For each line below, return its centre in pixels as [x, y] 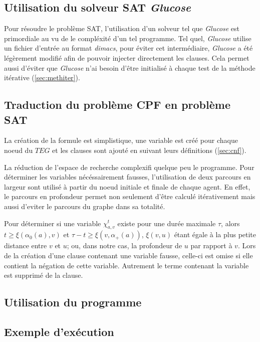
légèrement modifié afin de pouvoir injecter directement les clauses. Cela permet [127, 57]
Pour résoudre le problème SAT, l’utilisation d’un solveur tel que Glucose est [122, 28]
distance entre [26, 245]
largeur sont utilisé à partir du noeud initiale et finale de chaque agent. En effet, [127, 186]
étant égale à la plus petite [215, 234]
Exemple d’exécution [59, 331]
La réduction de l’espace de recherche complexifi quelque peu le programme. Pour [129, 167]
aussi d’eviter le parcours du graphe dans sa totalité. [85, 206]
